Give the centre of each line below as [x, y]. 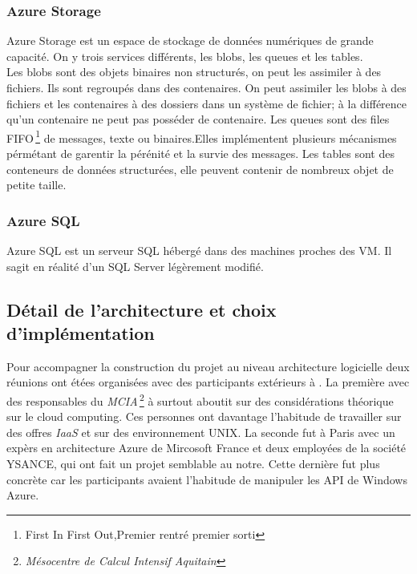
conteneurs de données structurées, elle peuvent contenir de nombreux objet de [200, 169]
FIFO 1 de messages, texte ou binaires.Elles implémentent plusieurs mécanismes [202, 136]
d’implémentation [81, 333]
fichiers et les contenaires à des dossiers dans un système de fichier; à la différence [207, 103]
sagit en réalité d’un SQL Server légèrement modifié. [135, 266]
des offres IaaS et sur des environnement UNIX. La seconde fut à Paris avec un [201, 432]
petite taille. [36, 185]
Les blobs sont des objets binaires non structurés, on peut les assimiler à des [194, 72]
